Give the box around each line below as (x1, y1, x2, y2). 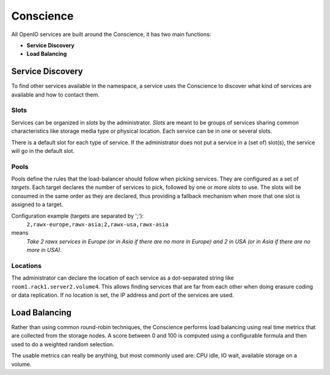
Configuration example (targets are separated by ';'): (11, 212, 144, 220)
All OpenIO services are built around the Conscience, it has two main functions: (11, 31, 211, 38)
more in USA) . (26, 247, 62, 254)
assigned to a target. (11, 201, 64, 208)
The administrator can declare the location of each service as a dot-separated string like (11, 274, 235, 281)
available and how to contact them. (11, 91, 100, 98)
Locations (11, 261, 42, 270)
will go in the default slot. (11, 147, 75, 154)
